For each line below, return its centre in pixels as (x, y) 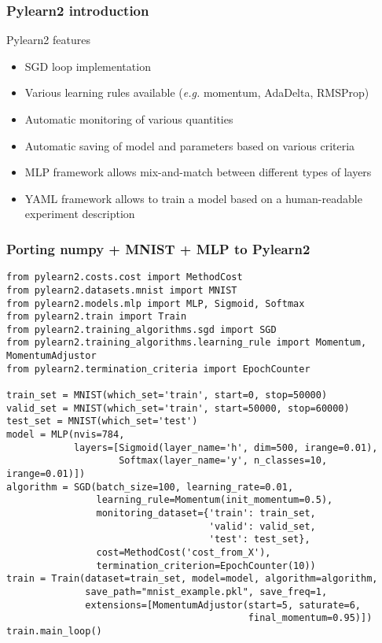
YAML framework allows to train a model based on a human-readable (193, 198)
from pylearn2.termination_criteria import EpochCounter (158, 369)
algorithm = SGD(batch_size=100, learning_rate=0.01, (150, 487)
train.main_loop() (54, 631)
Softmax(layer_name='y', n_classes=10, (223, 461)
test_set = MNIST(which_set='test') (102, 421)
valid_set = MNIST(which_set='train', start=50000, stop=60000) (178, 408)
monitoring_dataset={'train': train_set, (206, 513)
